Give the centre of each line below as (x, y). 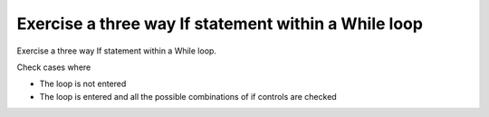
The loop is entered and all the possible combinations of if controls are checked (188, 96)
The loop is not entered (83, 84)
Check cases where (54, 67)
